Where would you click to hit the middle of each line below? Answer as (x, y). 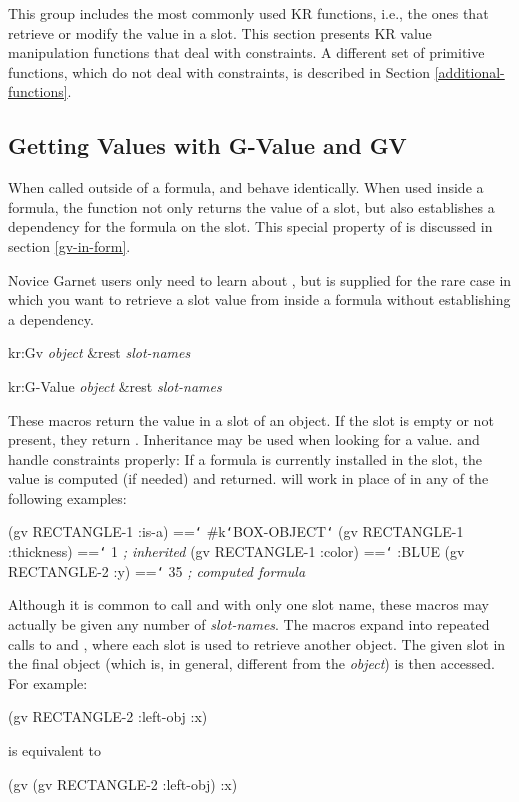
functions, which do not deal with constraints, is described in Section (219, 71)
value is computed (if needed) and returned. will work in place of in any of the (248, 478)
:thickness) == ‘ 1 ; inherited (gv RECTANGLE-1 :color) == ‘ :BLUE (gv (236, 551)
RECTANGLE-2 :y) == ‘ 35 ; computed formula (157, 570)
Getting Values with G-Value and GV (207, 145)
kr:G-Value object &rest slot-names (115, 385)
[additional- (469, 71)
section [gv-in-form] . (69, 245)
